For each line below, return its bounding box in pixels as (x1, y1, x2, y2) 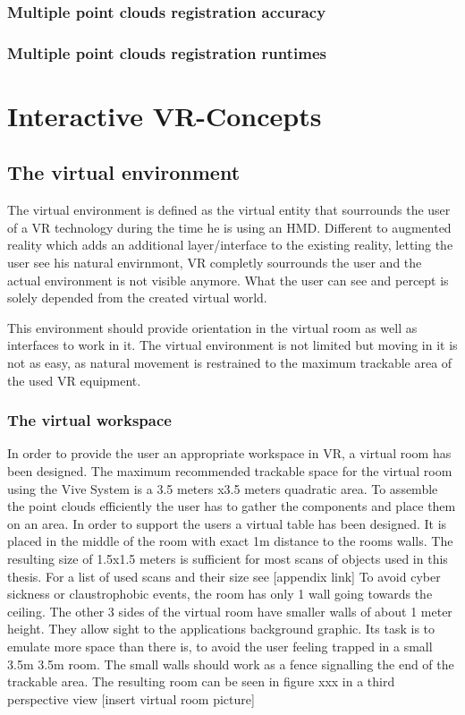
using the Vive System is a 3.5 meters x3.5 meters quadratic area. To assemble (7, 479, 438, 498)
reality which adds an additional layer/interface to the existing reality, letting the (7, 235, 453, 254)
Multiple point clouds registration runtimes (7, 41, 327, 64)
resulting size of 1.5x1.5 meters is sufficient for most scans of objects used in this (7, 549, 448, 567)
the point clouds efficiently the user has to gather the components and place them (7, 497, 456, 515)
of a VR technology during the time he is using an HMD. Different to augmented (7, 217, 452, 236)
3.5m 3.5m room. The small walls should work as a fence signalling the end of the (7, 654, 454, 673)
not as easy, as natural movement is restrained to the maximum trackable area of (7, 353, 452, 372)
